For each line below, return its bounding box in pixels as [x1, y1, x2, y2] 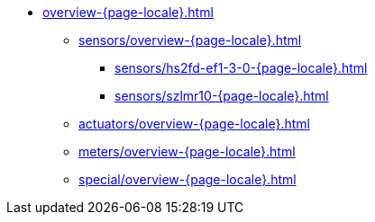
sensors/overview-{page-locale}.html [78, 32, 302, 48]
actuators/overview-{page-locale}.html [78, 116, 310, 131]
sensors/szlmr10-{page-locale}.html [114, 88, 329, 103]
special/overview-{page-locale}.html [78, 172, 297, 187]
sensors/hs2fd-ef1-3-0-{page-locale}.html [114, 60, 368, 75]
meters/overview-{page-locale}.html [78, 144, 296, 159]
